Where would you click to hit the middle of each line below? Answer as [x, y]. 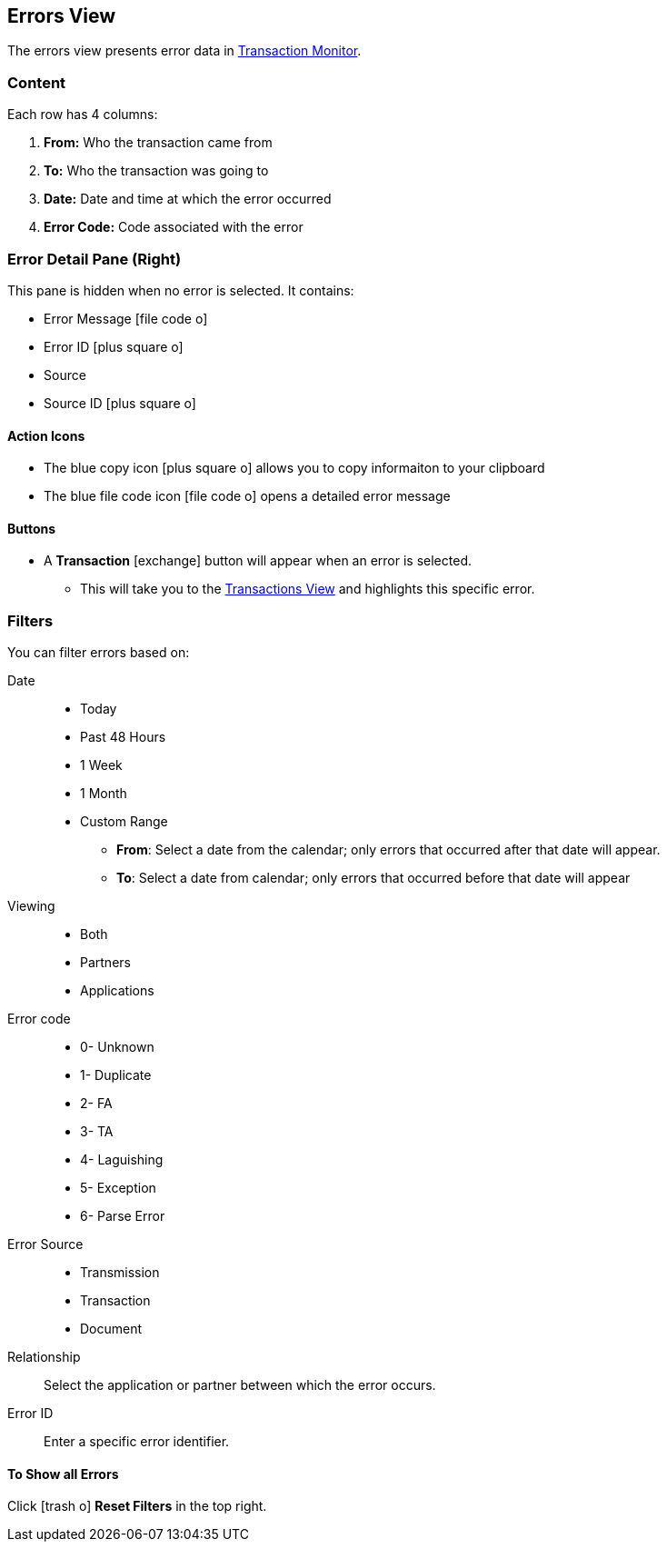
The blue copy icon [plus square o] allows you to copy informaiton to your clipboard [294, 468]
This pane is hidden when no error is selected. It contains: [181, 290]
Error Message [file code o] [126, 318]
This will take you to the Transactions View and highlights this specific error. [308, 589]
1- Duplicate [116, 1075]
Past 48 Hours [123, 737]
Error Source [45, 1244]
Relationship [44, 1357]
